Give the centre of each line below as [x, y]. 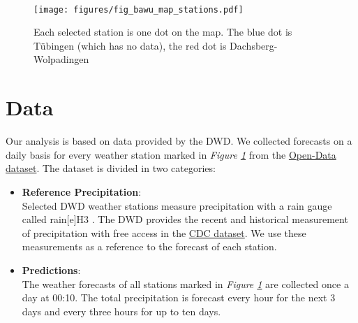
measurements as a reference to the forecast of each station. [149, 246]
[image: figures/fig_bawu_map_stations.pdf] [139, 9]
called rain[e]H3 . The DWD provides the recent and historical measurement [185, 219]
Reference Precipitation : [82, 191]
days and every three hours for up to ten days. [121, 311]
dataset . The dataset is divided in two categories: [111, 168]
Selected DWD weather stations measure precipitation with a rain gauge [177, 205]
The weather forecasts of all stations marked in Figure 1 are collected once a [185, 283]
